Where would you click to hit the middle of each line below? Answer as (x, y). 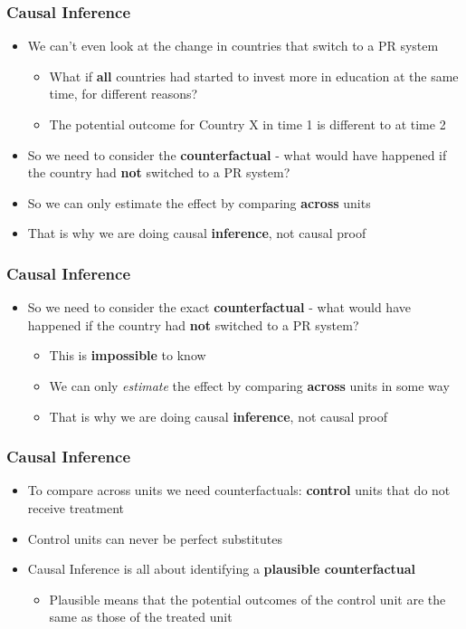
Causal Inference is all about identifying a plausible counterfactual (222, 569)
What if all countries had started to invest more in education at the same (254, 76)
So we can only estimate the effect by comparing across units (199, 202)
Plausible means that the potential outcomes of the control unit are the (247, 599)
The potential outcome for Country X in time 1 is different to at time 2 (247, 124)
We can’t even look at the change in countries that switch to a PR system (233, 46)
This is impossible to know (128, 355)
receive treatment (76, 507)
